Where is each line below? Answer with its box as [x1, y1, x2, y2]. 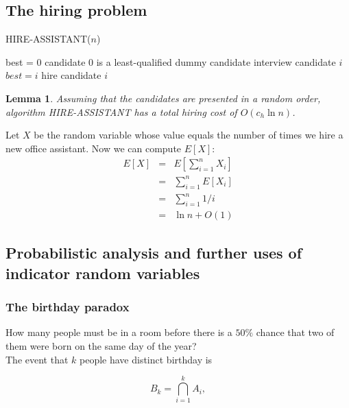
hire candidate [41, 68, 101, 82]
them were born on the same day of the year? [5, 339, 197, 353]
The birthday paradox [5, 298, 130, 315]
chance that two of [256, 325, 335, 339]
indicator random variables [5, 262, 200, 283]
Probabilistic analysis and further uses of [5, 242, 302, 263]
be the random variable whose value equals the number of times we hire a [34, 128, 344, 142]
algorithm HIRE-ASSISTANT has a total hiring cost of [5, 104, 237, 119]
